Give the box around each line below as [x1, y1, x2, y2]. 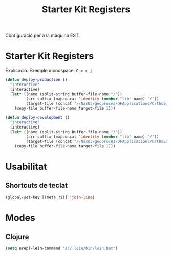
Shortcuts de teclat [5, 181, 68, 190]
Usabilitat [5, 161, 47, 173]
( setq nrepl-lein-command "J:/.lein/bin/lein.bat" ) [5, 246, 118, 251]
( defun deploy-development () [5, 115, 70, 120]
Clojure [5, 232, 29, 241]
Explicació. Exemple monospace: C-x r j [5, 68, 92, 74]
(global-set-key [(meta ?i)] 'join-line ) [5, 195, 95, 200]
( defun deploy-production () [5, 77, 68, 82]
